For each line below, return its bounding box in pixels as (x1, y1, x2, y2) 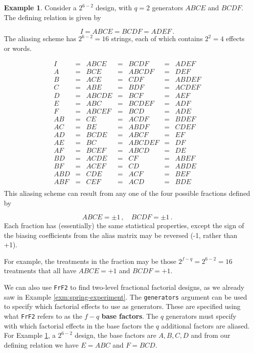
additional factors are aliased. (161, 320, 250, 330)
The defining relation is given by (4, 12, 101, 22)
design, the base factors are (74, 330, 157, 340)
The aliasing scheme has (4, 33, 76, 44)
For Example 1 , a (4, 330, 56, 340)
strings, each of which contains (111, 33, 203, 44)
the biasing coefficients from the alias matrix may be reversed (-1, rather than (4, 230, 237, 240)
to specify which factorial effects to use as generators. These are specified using (4, 301, 241, 311)
